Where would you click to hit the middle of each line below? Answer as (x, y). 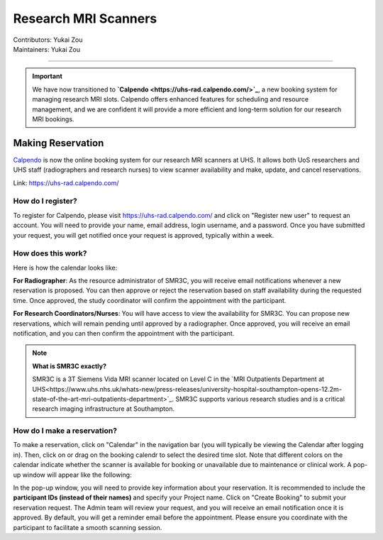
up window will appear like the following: (72, 475)
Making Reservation (59, 143)
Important (48, 76)
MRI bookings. (53, 119)
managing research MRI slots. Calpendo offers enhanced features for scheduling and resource (170, 99)
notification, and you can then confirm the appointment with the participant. (124, 333)
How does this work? (50, 253)
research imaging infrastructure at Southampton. (104, 409)
